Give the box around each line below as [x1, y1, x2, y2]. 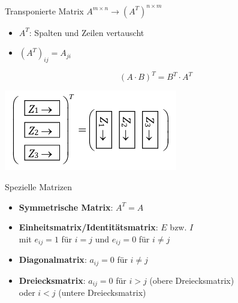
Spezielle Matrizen [5, 180, 73, 193]
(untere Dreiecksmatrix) [58, 286, 146, 299]
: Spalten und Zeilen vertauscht [29, 26, 144, 38]
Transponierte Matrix [5, 4, 84, 17]
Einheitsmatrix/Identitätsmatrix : [19, 221, 158, 233]
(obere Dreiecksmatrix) [149, 274, 234, 286]
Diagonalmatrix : [19, 253, 87, 266]
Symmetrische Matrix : [19, 200, 113, 213]
